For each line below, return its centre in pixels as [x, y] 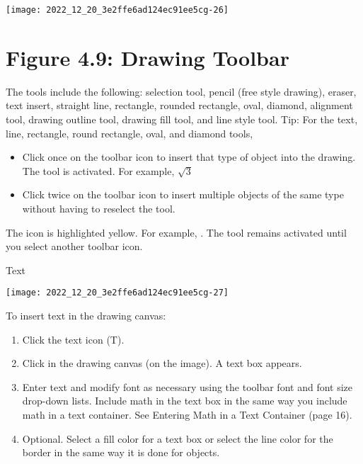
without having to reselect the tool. [99, 208]
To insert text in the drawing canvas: [86, 315]
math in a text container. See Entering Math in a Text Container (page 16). [187, 414]
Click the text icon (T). [73, 339]
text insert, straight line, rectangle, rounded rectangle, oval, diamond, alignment [179, 105]
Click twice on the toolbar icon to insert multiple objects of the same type [183, 194]
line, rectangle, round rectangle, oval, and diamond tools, [129, 133]
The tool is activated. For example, [98, 170]
